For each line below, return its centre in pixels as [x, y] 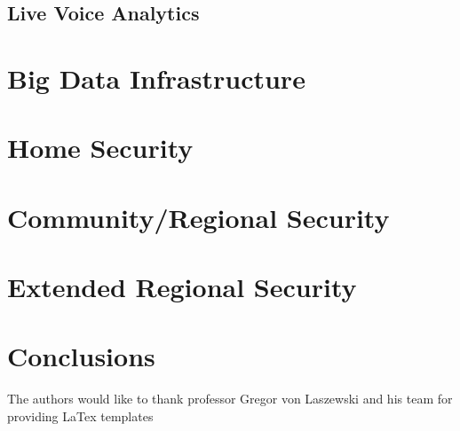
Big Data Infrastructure [156, 78]
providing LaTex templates [80, 416]
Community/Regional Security [198, 217]
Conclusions [81, 356]
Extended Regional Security [182, 287]
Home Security [100, 148]
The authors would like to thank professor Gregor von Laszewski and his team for [230, 399]
